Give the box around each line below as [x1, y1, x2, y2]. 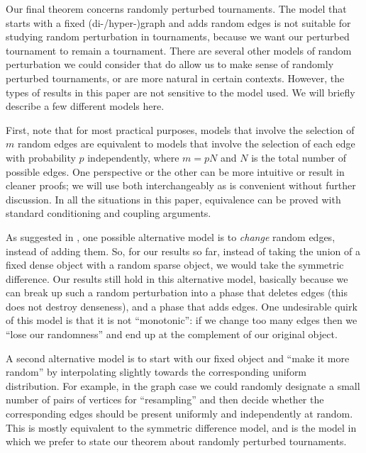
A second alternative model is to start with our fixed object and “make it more [6, 350, 350, 365]
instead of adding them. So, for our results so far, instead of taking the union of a [6, 243, 360, 258]
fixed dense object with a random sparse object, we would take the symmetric [6, 257, 344, 272]
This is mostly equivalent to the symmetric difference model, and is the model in [6, 420, 357, 435]
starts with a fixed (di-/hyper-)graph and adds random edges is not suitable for [6, 15, 351, 30]
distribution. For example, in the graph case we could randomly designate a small [6, 378, 360, 393]
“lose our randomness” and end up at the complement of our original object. [6, 327, 338, 342]
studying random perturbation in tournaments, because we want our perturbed [6, 29, 350, 44]
